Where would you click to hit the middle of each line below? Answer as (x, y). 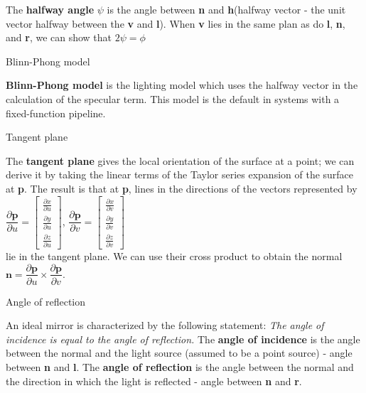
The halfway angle (50, 9)
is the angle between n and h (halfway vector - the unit (226, 9)
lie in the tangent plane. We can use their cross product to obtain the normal (174, 255)
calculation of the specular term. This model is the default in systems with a (173, 98)
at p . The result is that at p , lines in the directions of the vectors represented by (182, 188)
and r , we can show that (59, 37)
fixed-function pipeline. (56, 113)
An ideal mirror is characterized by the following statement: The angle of (165, 325)
